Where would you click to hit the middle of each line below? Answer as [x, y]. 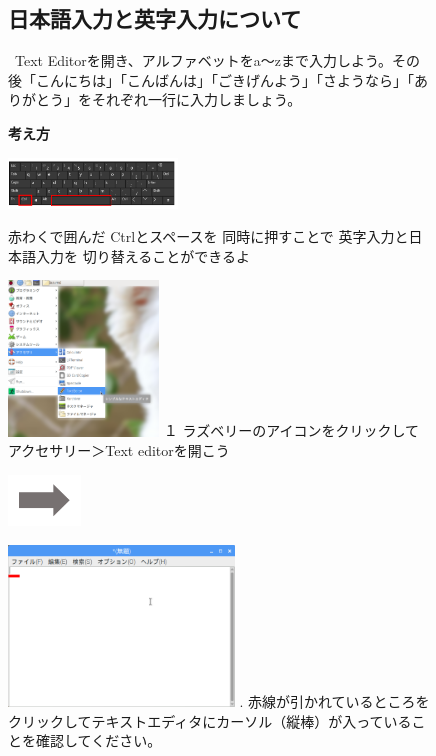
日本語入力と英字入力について [155, 18]
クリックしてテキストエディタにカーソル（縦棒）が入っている [210, 720]
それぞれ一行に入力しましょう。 [196, 99]
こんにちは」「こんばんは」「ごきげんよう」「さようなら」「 [224, 79]
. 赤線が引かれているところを [334, 701]
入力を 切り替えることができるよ [142, 255]
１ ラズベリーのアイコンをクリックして [291, 430]
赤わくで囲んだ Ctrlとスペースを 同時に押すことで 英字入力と [208, 236]
